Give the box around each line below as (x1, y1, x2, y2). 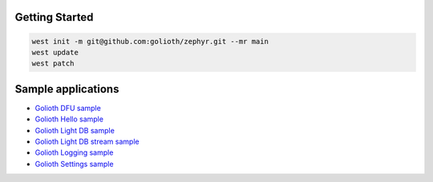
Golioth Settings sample (34, 159, 114, 168)
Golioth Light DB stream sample (34, 136, 140, 147)
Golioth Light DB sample (34, 125, 115, 135)
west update (31, 48, 79, 57)
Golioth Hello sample (34, 114, 104, 124)
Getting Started (14, 10, 94, 24)
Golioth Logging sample (34, 148, 114, 157)
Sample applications (14, 82, 119, 96)
